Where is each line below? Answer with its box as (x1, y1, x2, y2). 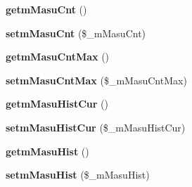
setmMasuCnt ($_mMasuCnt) (6, 25, 146, 40)
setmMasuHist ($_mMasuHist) (6, 167, 150, 182)
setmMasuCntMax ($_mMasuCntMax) (6, 72, 187, 87)
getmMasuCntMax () (6, 49, 110, 64)
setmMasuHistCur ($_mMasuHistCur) (6, 120, 186, 134)
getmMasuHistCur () (6, 96, 108, 111)
